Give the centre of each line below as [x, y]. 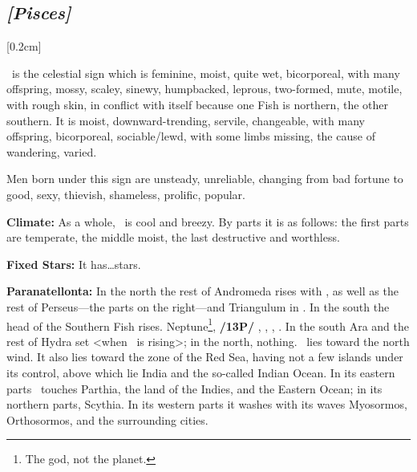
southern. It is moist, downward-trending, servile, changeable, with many [186, 120]
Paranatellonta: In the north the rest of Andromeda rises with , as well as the [202, 291]
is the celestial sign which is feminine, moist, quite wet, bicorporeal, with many [206, 73]
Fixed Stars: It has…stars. [74, 264]
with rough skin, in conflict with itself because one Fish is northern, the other [197, 104]
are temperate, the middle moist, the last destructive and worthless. [173, 237]
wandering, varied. [52, 151]
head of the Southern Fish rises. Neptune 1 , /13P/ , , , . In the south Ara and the [208, 324]
